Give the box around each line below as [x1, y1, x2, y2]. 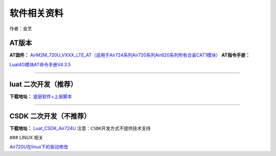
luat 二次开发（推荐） [9, 80, 78, 89]
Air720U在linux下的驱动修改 [9, 144, 68, 150]
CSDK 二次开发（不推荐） [9, 112, 91, 120]
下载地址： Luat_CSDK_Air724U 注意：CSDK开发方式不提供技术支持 [9, 125, 151, 131]
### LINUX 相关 [9, 135, 43, 141]
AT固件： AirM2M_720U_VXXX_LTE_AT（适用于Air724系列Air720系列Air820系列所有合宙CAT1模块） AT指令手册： [9, 52, 250, 58]
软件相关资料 [9, 8, 64, 19]
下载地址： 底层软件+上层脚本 [9, 93, 73, 99]
